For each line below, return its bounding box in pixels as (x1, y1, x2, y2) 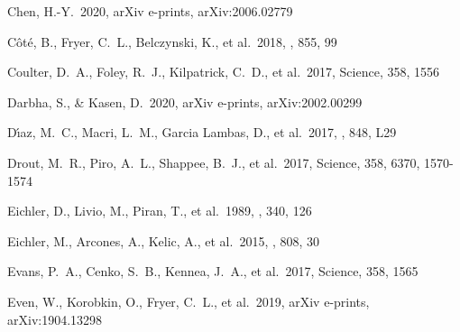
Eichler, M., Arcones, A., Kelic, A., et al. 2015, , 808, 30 (7, 231, 320, 250)
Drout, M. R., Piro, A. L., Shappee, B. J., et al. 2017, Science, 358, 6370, (7, 152, 420, 171)
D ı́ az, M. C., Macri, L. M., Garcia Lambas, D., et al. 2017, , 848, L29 (7, 123, 397, 142)
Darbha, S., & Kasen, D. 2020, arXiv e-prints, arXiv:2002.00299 (7, 92, 363, 111)
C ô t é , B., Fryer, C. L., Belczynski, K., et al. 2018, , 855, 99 (7, 32, 337, 51)
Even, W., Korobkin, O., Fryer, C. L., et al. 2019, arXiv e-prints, (7, 291, 370, 310)
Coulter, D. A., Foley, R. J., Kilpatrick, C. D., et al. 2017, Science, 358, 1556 (7, 62, 440, 81)
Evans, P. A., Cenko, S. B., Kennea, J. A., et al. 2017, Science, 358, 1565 (7, 262, 419, 281)
